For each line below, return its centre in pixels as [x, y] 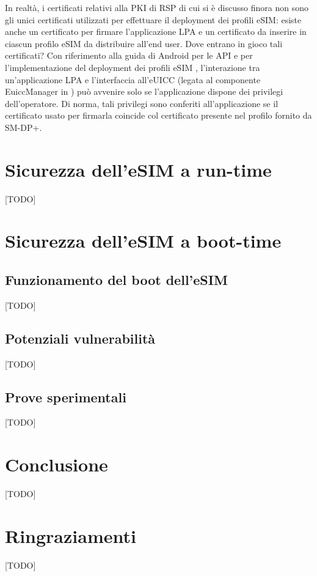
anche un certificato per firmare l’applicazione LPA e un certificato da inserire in [156, 31]
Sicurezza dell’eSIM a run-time [138, 169]
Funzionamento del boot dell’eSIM [116, 280]
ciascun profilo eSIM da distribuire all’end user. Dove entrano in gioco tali [144, 43]
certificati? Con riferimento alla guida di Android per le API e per [129, 55]
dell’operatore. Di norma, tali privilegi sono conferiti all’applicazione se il [142, 103]
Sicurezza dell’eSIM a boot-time [143, 241]
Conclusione [56, 464]
